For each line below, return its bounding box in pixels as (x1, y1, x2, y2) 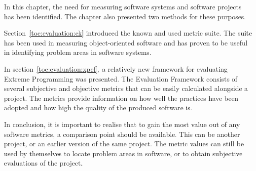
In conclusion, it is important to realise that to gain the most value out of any (4, 119, 240, 129)
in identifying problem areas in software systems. (4, 47, 151, 57)
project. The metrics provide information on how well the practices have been (4, 92, 239, 103)
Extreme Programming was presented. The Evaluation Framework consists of (4, 73, 238, 84)
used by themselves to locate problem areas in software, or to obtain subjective (4, 148, 243, 158)
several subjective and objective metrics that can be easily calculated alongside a (4, 83, 248, 93)
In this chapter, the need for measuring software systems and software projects (4, 1, 242, 11)
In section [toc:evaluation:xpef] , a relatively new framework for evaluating (4, 63, 228, 74)
